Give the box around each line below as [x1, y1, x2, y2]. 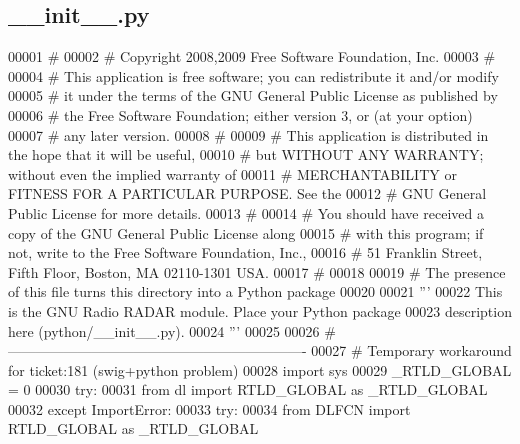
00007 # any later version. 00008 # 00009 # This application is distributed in [8, 124, 489, 145]
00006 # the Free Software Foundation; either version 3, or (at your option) [8, 104, 473, 125]
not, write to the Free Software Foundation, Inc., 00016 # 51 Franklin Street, [8, 242, 483, 263]
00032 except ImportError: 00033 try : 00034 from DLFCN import [8, 398, 411, 419]
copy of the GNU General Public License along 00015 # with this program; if [8, 222, 484, 243]
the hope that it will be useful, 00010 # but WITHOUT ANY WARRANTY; [8, 144, 484, 165]
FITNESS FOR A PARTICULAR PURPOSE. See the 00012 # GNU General [8, 183, 487, 204]
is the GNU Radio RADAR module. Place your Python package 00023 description [8, 300, 512, 321]
